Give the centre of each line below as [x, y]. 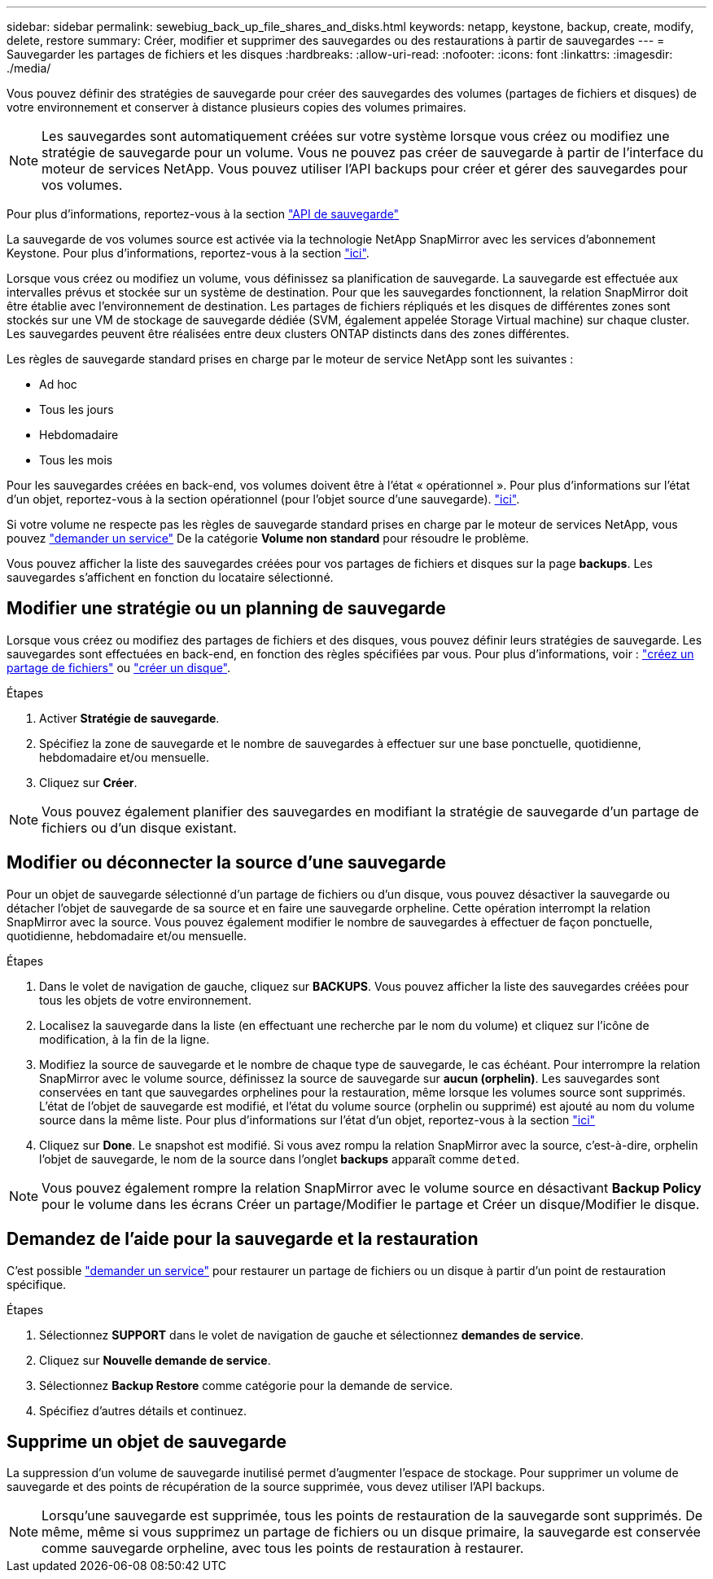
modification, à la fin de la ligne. [125, 1039]
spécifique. [37, 1284]
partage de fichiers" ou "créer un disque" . [119, 667]
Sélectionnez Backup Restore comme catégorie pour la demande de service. [246, 1385]
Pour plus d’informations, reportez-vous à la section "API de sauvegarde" [203, 214]
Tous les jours [77, 409]
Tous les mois [76, 460]
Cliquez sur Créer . [88, 782]
